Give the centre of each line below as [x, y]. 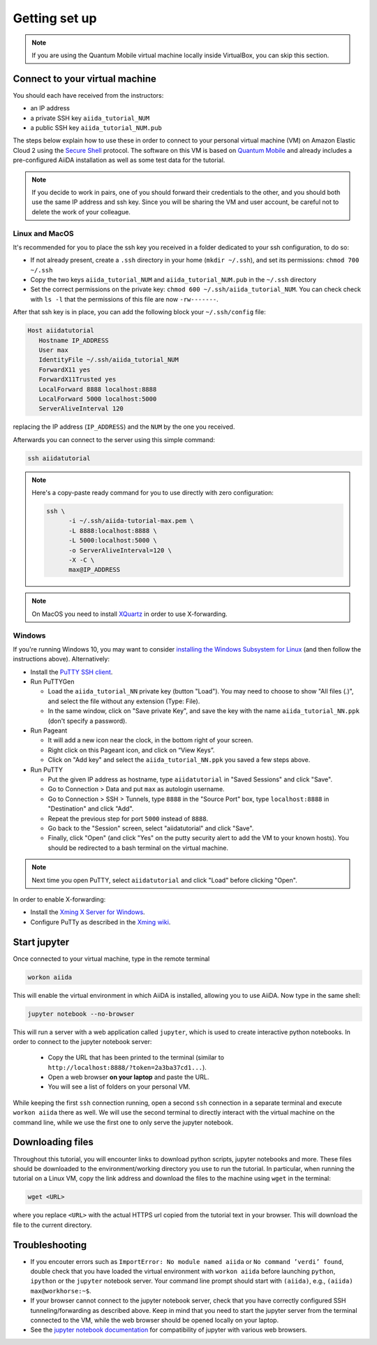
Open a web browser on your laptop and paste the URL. [128, 1077]
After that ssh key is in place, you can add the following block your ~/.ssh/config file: [139, 312]
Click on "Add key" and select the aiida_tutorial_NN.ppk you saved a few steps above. [179, 760]
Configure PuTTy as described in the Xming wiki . [101, 922]
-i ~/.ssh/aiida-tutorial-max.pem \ [131, 521]
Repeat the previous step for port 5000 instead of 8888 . [128, 818]
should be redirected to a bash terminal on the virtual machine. [138, 848]
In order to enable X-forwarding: [59, 899]
